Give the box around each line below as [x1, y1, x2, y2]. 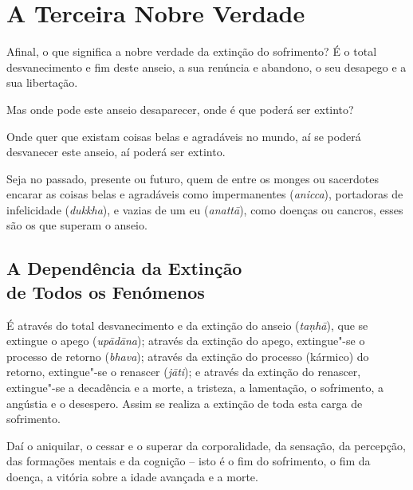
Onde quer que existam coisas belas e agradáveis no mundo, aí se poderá [6, 127, 361, 144]
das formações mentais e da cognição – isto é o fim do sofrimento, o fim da [6, 453, 371, 469]
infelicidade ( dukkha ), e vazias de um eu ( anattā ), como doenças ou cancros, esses [6, 201, 403, 218]
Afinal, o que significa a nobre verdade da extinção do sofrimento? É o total [6, 43, 377, 60]
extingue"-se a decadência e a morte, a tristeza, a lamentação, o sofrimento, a [6, 379, 383, 396]
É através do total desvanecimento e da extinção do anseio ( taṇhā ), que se [6, 316, 368, 333]
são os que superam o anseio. [6, 217, 147, 233]
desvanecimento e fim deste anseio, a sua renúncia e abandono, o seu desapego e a [6, 58, 407, 75]
